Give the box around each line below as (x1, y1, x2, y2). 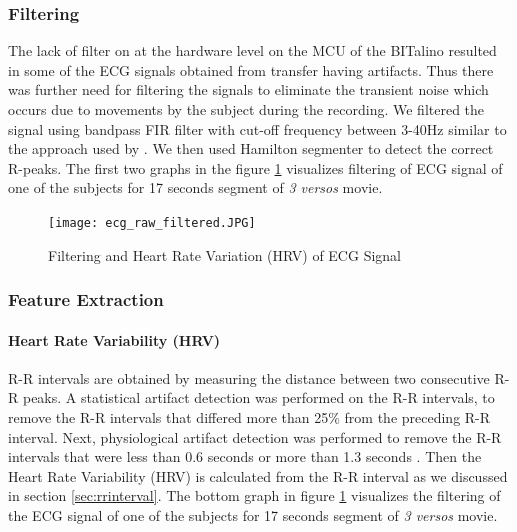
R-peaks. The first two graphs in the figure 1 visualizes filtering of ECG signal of (8, 157, 503, 178)
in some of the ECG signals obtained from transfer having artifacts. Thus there (8, 59, 494, 80)
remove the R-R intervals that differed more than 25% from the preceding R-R (8, 407, 491, 428)
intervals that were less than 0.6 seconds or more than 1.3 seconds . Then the (8, 446, 482, 467)
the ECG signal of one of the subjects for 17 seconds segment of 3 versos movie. (8, 505, 498, 526)
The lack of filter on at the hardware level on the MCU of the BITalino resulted (8, 40, 497, 61)
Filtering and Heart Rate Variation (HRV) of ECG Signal (48, 244, 401, 265)
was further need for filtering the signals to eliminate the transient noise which (8, 79, 489, 100)
